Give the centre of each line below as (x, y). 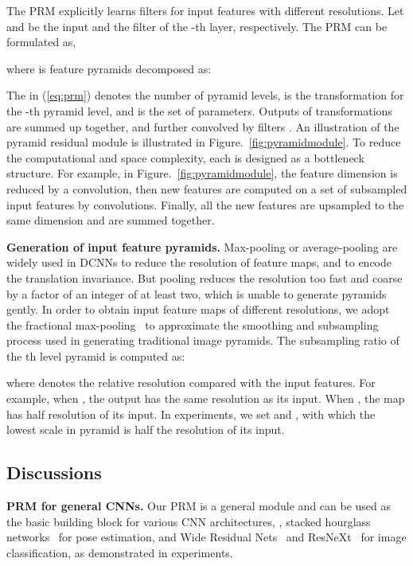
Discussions (54, 472)
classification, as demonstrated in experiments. (120, 552)
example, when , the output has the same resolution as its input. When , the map (206, 398)
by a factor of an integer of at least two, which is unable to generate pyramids (197, 293)
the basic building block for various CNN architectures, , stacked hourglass (189, 521)
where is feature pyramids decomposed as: (109, 68)
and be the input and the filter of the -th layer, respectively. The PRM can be (197, 26)
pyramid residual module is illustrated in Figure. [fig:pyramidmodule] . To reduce (204, 142)
